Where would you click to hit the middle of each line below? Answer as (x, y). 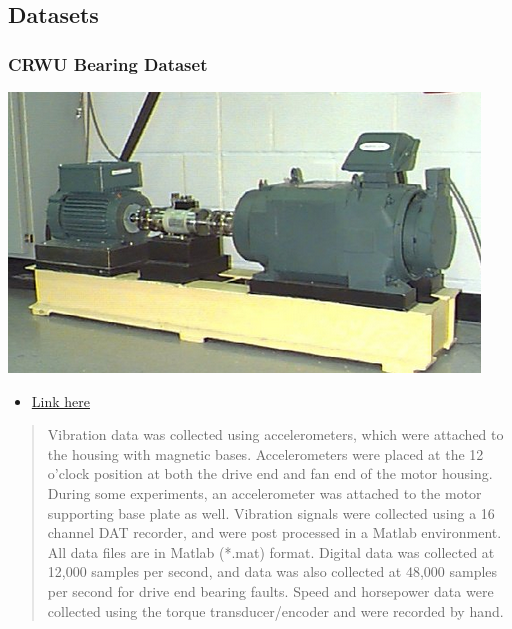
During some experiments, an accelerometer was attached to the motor (264, 492)
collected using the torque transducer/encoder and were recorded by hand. (275, 610)
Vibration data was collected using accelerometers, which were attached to (275, 434)
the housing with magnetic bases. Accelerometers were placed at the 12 (265, 453)
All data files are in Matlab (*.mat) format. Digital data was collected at (271, 551)
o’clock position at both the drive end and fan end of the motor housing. (270, 473)
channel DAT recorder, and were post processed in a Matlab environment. (274, 532)
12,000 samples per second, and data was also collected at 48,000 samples (272, 571)
